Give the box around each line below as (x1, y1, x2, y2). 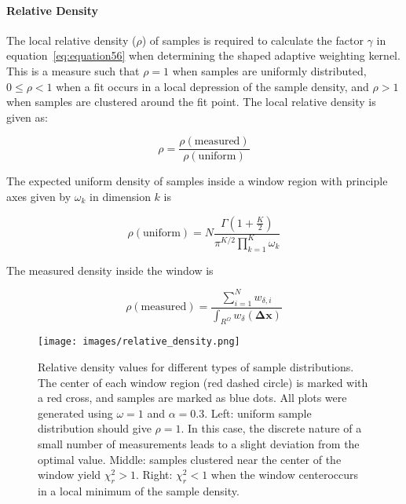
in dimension (90, 188, 151, 205)
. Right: (135, 466, 173, 483)
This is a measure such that (6, 62, 140, 79)
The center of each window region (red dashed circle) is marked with (38, 374, 368, 390)
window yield (38, 466, 101, 483)
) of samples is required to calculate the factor (141, 31, 364, 48)
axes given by (6, 188, 71, 205)
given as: (6, 108, 48, 125)
